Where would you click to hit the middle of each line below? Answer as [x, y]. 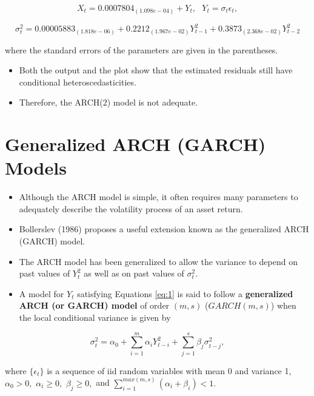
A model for [42, 293]
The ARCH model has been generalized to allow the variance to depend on [158, 261]
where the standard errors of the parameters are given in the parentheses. [142, 49]
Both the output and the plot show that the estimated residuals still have [156, 70]
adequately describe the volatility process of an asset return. [131, 208]
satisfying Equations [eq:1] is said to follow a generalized [185, 293]
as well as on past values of [134, 273]
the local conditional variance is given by [95, 317]
